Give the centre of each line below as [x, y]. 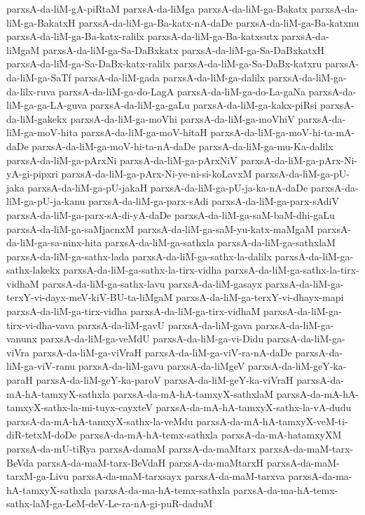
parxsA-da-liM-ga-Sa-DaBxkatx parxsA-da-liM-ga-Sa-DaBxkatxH [184, 49]
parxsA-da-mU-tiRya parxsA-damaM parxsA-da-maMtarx [131, 448]
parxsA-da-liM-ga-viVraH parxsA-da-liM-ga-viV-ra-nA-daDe [162, 352]
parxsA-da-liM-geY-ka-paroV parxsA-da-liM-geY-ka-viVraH [165, 380]
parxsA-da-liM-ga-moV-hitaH [144, 132]
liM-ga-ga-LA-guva [47, 105]
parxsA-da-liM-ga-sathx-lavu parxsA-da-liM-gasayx [152, 283]
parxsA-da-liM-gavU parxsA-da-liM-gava [165, 325]
